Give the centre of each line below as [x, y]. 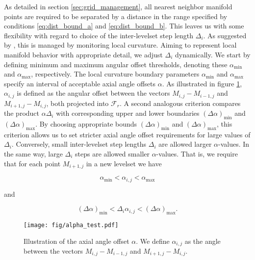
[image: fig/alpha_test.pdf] [71, 225]
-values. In [234, 144]
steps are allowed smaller [112, 154]
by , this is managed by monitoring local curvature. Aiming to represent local [120, 45]
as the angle [203, 241]
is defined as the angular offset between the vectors [93, 93]
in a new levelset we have [124, 163]
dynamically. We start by [213, 54]
